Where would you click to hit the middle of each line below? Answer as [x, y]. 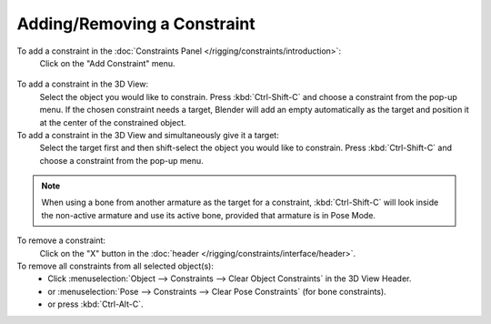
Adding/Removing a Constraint [136, 24]
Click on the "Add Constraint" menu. [108, 63]
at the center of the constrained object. [113, 122]
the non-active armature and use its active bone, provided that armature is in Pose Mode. [209, 215]
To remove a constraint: [61, 240]
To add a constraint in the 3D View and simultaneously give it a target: [148, 135]
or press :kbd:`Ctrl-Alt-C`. [95, 304]
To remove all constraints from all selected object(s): [115, 266]
